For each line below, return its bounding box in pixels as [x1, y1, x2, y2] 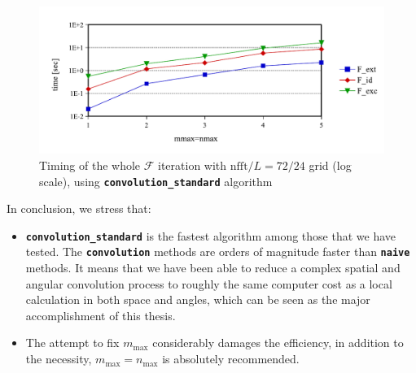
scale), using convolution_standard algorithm [39, 172, 273, 189]
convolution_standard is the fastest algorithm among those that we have [25, 227, 396, 244]
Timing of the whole [39, 156, 141, 173]
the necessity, [25, 350, 92, 367]
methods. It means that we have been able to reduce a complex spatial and [25, 259, 401, 276]
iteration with [158, 156, 227, 173]
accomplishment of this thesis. [25, 306, 176, 323]
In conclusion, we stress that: [7, 200, 151, 217]
